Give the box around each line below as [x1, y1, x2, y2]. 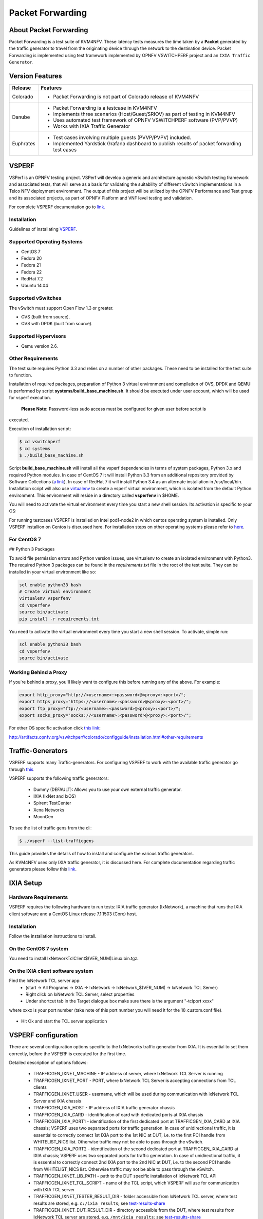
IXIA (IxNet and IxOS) [33, 793, 76, 799]
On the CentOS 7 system [9, 945, 68, 952]
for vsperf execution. [9, 395, 51, 401]
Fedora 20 [21, 255, 42, 261]
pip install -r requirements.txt [19, 616, 99, 622]
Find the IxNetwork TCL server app [9, 978, 80, 983]
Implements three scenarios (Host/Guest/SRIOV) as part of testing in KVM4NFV [53, 111, 236, 118]
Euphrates [12, 140, 36, 147]
